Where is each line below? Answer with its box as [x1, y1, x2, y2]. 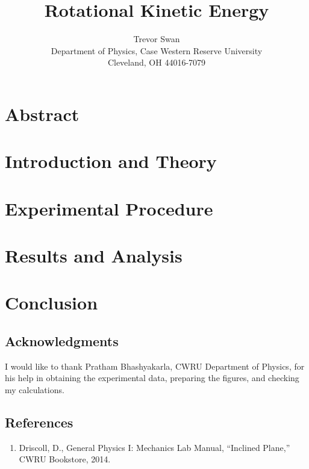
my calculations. [5, 383, 64, 396]
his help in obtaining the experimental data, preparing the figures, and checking [5, 371, 299, 384]
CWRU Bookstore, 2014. [19, 453, 111, 465]
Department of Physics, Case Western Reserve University [51, 44, 263, 57]
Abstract [5, 101, 80, 126]
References [5, 412, 73, 431]
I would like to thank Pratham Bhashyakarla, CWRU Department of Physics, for [5, 359, 305, 372]
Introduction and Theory [5, 149, 217, 173]
